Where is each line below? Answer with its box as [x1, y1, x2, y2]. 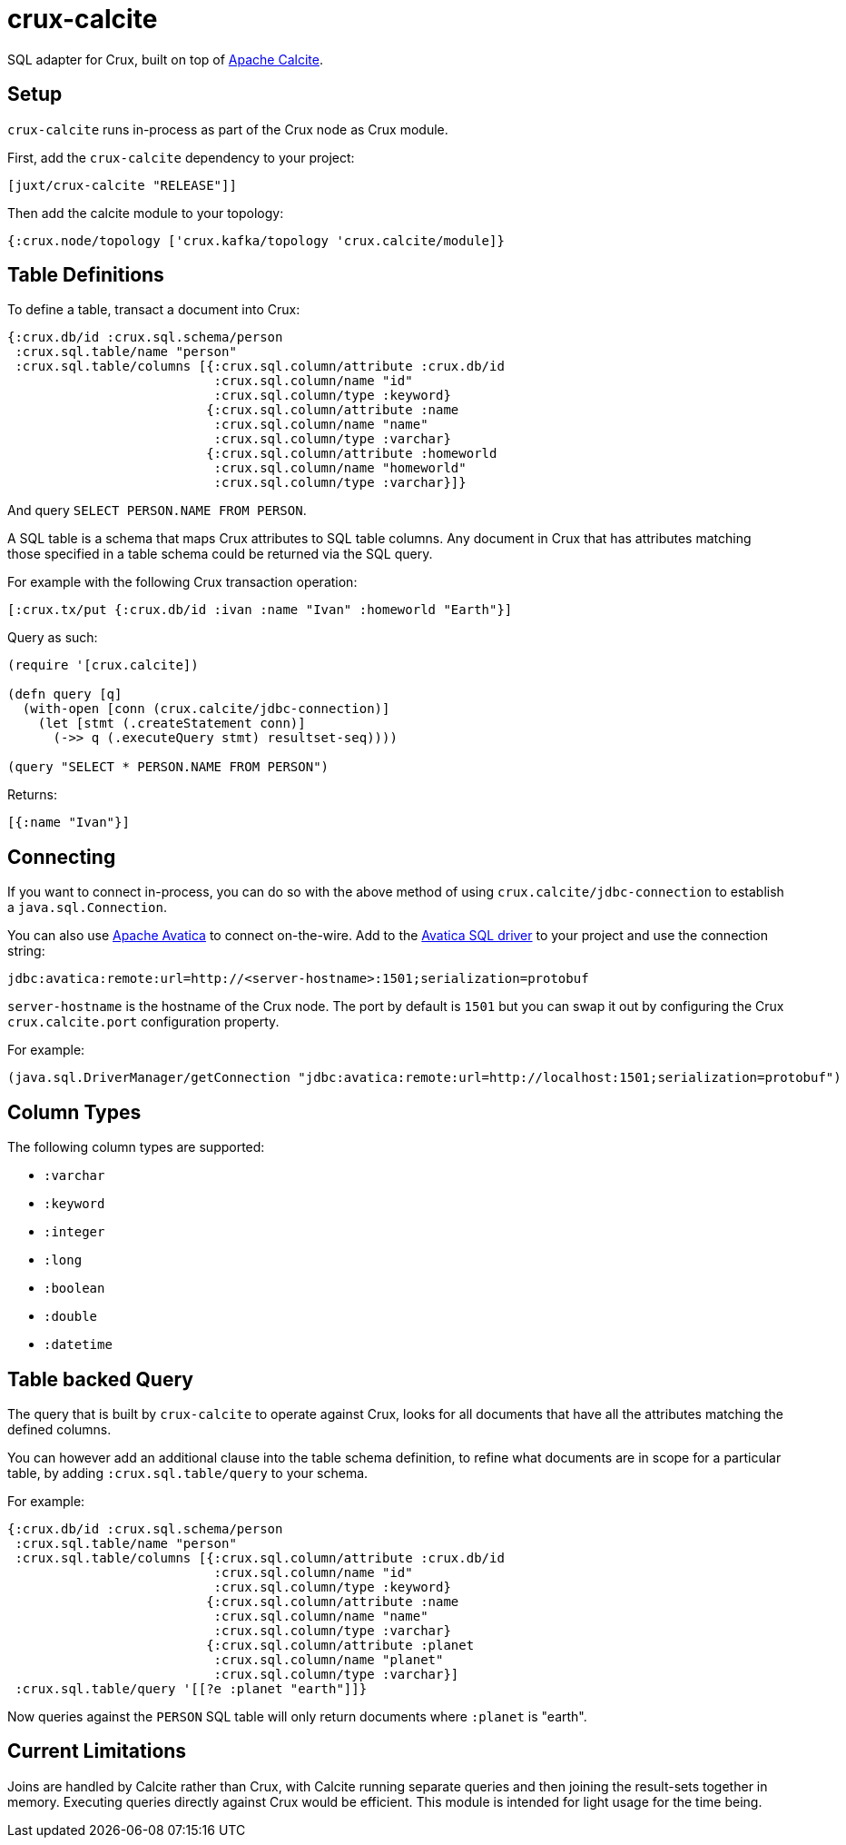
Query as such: [7, 630, 98, 646]
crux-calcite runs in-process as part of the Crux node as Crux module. [7, 121, 448, 137]
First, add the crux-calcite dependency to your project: [7, 149, 355, 165]
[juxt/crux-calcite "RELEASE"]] [7, 177, 237, 193]
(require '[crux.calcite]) [7, 658, 199, 673]
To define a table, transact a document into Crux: [7, 302, 300, 318]
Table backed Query [7, 1367, 193, 1391]
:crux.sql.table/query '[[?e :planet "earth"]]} [15, 1681, 368, 1696]
